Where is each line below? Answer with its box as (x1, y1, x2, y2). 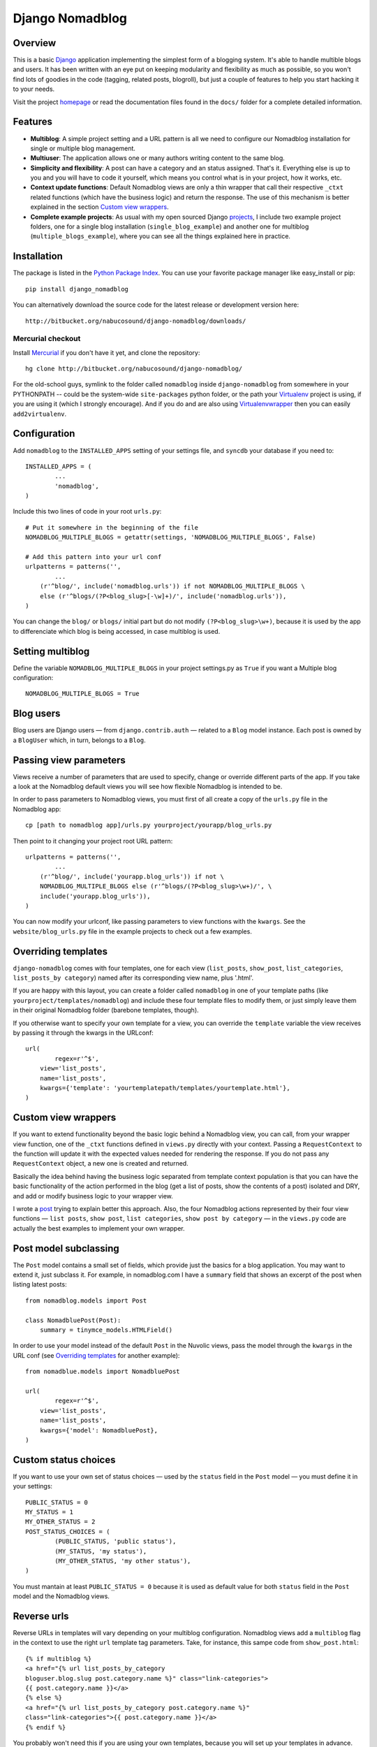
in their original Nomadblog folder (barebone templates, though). (13, 1006, 199, 1015)
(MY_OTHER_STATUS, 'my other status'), (54, 1557, 191, 1565)
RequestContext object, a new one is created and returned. (13, 1159, 188, 1168)
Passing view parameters (13, 754, 126, 766)
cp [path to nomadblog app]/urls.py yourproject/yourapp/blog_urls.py (25, 821, 272, 829)
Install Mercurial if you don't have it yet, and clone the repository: (13, 348, 200, 356)
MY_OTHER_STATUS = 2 (25, 1518, 96, 1526)
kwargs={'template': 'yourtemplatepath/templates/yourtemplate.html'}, (39, 1084, 290, 1092)
